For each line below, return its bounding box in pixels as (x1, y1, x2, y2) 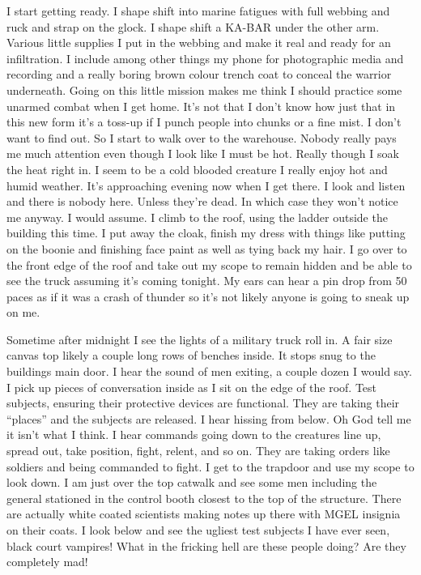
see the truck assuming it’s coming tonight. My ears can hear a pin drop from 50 (6, 272, 407, 289)
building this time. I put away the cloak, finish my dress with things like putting (6, 224, 406, 241)
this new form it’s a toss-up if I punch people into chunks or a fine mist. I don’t (6, 113, 402, 130)
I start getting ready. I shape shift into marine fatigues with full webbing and (6, 2, 390, 19)
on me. (6, 304, 40, 321)
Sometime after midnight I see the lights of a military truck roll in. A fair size (6, 330, 393, 347)
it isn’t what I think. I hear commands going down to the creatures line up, (6, 426, 381, 443)
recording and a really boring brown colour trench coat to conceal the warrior (6, 66, 392, 83)
